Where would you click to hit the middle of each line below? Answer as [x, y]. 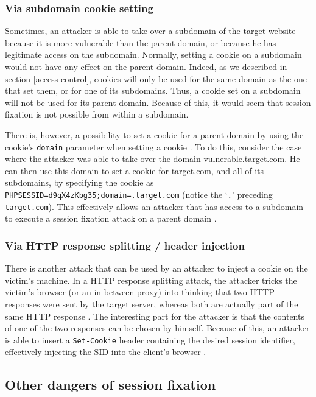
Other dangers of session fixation [111, 385]
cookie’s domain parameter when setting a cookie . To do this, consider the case [153, 146]
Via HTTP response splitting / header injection [125, 245]
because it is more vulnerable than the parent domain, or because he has [141, 42]
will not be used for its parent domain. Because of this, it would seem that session [158, 102]
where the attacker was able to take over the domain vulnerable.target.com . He [153, 159]
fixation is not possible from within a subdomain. [97, 114]
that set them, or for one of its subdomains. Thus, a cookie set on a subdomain [153, 90]
